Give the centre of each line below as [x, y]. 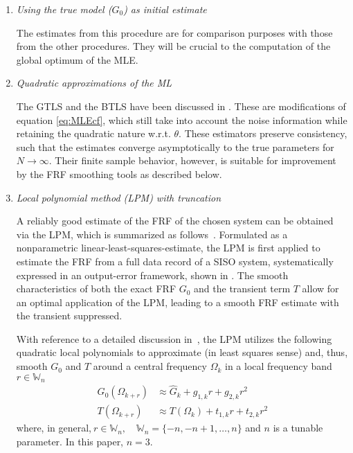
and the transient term [242, 288]
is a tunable [298, 428]
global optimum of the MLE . [77, 59]
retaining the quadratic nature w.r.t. [93, 133]
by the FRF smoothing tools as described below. [119, 174]
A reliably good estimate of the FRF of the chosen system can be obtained [175, 221]
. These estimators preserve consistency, [263, 133]
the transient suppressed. [69, 316]
